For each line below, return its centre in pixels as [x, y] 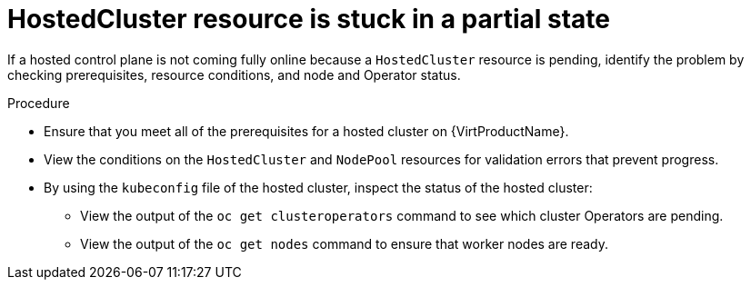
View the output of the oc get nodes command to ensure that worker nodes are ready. [344, 243]
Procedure [39, 103]
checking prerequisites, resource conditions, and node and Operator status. [234, 74]
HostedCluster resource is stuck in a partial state [309, 19]
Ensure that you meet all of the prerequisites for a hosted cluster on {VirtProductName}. [306, 131]
